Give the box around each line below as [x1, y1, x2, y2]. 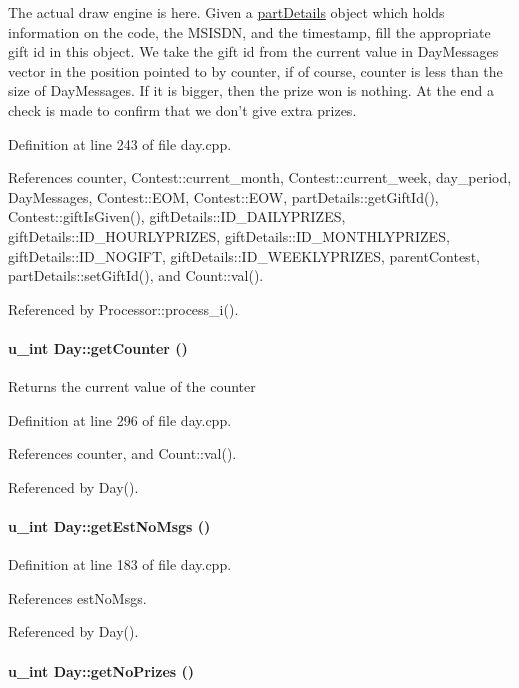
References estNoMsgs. [8, 587, 147, 608]
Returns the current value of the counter [8, 376, 256, 397]
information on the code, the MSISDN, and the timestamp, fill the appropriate [8, 21, 491, 42]
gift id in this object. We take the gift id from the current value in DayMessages [8, 41, 499, 62]
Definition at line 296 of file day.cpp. [8, 409, 232, 430]
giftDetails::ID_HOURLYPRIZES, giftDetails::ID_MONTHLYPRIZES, [8, 225, 450, 246]
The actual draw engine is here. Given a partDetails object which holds [8, 2, 445, 22]
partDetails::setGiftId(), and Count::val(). [8, 265, 264, 286]
